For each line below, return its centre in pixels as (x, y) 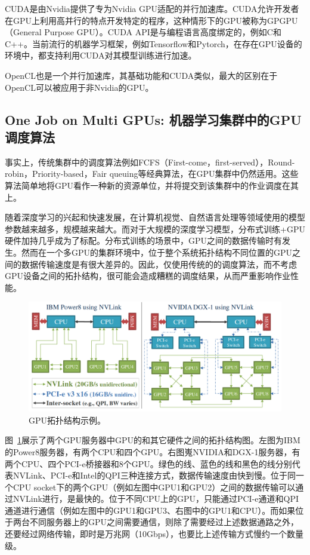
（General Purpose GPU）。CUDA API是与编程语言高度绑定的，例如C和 (143, 32)
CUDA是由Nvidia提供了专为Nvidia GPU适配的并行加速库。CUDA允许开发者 (152, 8)
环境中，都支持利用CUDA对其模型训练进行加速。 (101, 55)
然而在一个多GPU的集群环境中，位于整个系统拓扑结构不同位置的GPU (157, 252)
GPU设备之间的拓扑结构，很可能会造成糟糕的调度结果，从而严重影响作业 (148, 276)
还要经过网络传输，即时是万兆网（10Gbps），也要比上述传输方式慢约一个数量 (154, 534)
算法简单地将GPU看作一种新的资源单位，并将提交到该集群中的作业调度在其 (152, 185)
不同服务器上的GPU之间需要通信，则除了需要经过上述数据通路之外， (164, 522)
